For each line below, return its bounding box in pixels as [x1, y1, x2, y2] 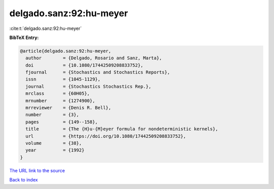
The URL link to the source [9, 167, 65, 173]
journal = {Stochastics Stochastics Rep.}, [25, 84, 152, 89]
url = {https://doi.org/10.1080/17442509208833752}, [25, 133, 186, 139]
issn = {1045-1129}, [25, 77, 101, 82]
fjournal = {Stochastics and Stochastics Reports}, [25, 69, 170, 75]
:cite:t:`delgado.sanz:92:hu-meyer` [9, 25, 82, 31]
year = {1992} [25, 147, 85, 153]
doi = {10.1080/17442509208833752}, [25, 62, 144, 68]
